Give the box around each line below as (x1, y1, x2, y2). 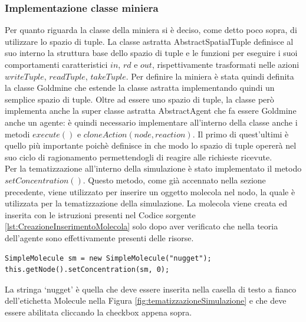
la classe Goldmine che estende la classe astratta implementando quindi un (5, 81, 275, 94)
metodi (5, 127, 30, 140)
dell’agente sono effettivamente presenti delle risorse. (5, 231, 194, 244)
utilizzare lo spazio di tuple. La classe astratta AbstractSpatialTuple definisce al (5, 35, 294, 47)
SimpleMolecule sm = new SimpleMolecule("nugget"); (5, 254, 212, 262)
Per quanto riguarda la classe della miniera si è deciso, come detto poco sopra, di (5, 24, 297, 36)
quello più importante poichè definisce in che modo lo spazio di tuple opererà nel (5, 139, 297, 152)
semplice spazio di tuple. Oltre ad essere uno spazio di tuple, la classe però (5, 93, 274, 105)
